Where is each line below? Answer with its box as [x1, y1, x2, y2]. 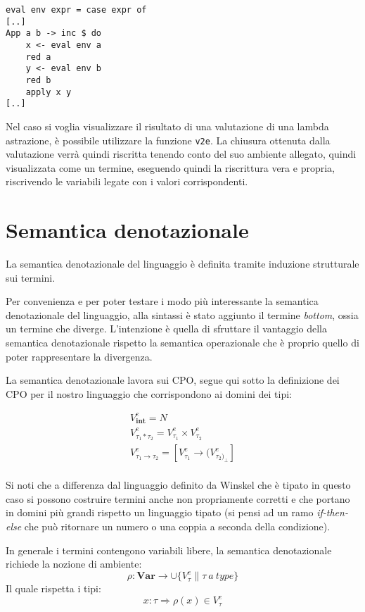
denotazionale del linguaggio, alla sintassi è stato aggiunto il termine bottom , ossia [6, 307, 359, 322]
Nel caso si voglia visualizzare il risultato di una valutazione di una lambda [6, 118, 329, 133]
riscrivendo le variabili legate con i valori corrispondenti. [6, 174, 248, 189]
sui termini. [6, 270, 56, 285]
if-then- [316, 505, 348, 520]
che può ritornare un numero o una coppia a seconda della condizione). [24, 518, 331, 533]
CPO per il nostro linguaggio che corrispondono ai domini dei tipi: [6, 386, 292, 401]
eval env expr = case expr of [6, 5, 147, 15]
